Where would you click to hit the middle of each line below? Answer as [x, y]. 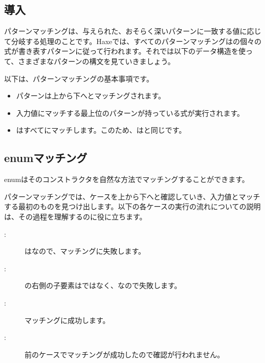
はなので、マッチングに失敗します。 [85, 251]
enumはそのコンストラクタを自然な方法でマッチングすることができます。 [127, 179]
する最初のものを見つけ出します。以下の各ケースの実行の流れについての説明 [132, 206]
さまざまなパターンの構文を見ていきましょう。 [96, 61]
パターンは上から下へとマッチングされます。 [91, 96]
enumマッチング [46, 158]
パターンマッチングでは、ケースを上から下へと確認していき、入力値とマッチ [132, 196]
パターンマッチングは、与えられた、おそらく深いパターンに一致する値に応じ [133, 31]
